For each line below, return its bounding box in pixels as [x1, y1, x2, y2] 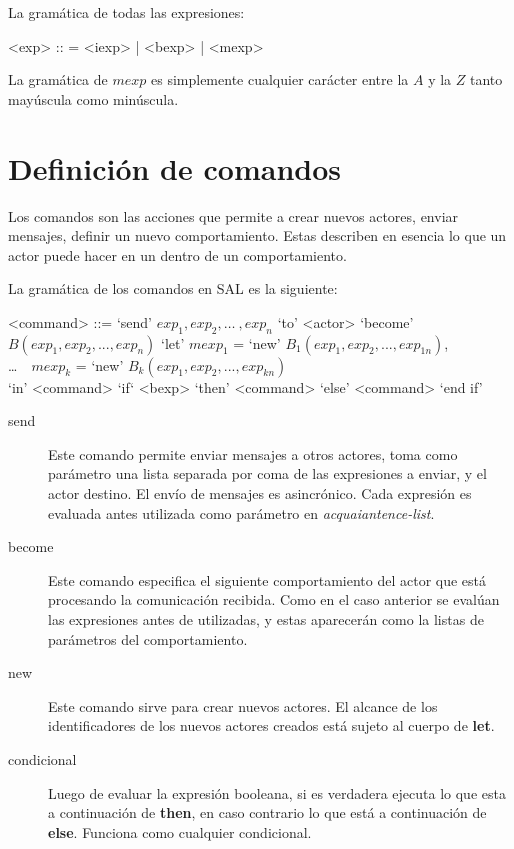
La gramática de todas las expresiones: [8, 2, 245, 22]
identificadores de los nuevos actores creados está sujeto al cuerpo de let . [48, 715, 495, 736]
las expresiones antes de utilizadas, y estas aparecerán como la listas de [48, 609, 484, 630]
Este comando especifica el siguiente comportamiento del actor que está [48, 569, 487, 590]
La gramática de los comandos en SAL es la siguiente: [8, 278, 338, 299]
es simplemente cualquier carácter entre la [151, 69, 409, 90]
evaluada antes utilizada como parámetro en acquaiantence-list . [48, 502, 435, 523]
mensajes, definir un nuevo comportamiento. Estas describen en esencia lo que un [8, 225, 507, 246]
